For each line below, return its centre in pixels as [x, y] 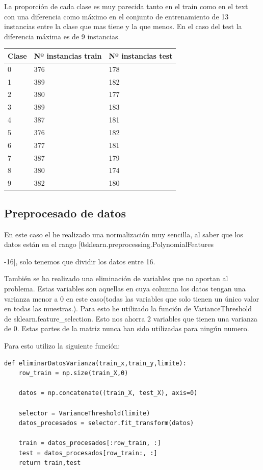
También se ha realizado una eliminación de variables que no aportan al [116, 278]
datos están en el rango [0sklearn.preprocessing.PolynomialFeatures [109, 244]
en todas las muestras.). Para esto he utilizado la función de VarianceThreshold [128, 308]
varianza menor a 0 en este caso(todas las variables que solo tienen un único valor [132, 298]
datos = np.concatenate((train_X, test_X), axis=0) [108, 393]
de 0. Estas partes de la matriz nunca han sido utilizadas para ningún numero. [127, 328]
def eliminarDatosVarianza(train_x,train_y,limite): [95, 363]
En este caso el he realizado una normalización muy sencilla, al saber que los [124, 234]
